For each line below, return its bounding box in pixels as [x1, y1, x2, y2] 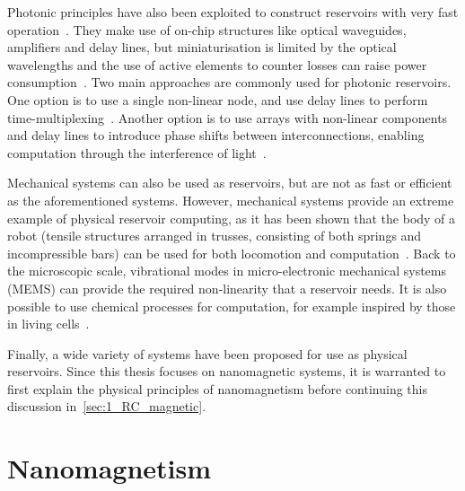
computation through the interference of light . [7, 143, 267, 162]
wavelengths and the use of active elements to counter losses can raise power [7, 55, 427, 74]
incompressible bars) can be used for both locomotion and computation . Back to [7, 243, 456, 262]
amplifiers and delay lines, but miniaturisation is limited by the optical [7, 38, 397, 57]
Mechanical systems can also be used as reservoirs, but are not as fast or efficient [7, 173, 452, 192]
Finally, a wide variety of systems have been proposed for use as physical [7, 344, 408, 363]
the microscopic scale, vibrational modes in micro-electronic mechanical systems [7, 261, 446, 280]
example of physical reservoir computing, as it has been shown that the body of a [7, 208, 456, 227]
